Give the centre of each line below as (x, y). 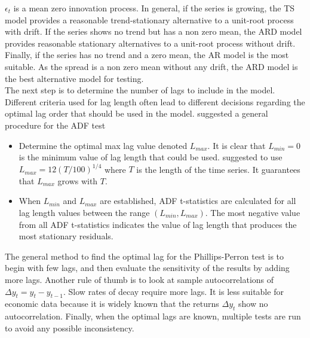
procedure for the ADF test (55, 125)
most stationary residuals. (66, 236)
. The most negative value (253, 212)
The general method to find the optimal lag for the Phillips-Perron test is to (145, 256)
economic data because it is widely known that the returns (112, 304)
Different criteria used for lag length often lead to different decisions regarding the (155, 101)
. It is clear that (237, 145)
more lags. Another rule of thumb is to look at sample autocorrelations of (139, 279)
